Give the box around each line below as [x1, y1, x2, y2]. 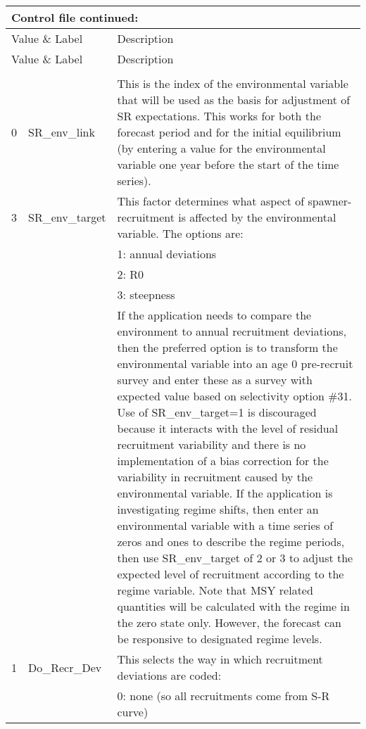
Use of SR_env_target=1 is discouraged [117, 404, 317, 420]
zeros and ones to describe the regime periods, [117, 533, 345, 550]
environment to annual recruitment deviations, [117, 323, 347, 339]
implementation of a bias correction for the [117, 452, 329, 469]
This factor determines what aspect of [117, 193, 305, 209]
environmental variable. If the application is [117, 485, 333, 501]
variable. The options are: [117, 225, 244, 241]
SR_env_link [28, 124, 95, 140]
